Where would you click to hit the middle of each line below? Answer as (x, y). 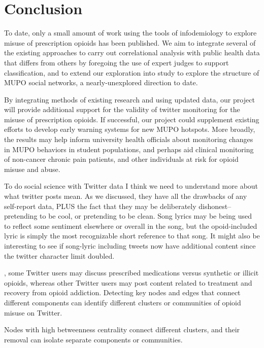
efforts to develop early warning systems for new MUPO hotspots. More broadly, (130, 129)
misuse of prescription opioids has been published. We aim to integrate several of (130, 42)
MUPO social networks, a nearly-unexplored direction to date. (101, 82)
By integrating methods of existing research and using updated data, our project (129, 99)
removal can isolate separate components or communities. (93, 339)
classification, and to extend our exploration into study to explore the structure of (132, 72)
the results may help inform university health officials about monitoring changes (129, 139)
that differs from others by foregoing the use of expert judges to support (117, 62)
